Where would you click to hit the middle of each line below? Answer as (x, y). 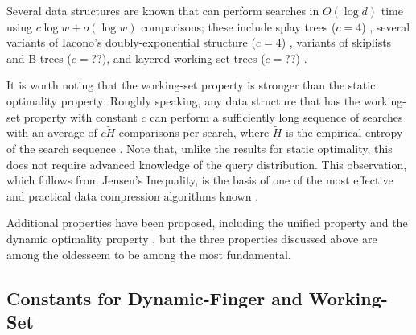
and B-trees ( (39, 58)
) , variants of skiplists (336, 42)
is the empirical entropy (344, 132)
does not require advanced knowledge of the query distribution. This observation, (207, 164)
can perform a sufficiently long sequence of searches (276, 116)
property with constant (80, 116)
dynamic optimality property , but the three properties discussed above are (192, 238)
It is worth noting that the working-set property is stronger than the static (191, 85)
